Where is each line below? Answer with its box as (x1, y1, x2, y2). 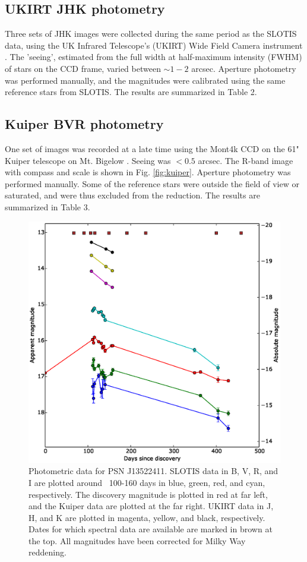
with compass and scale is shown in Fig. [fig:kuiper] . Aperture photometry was (5, 166, 291, 178)
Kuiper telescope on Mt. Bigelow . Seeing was (5, 154, 171, 166)
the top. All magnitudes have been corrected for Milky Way (29, 534, 246, 547)
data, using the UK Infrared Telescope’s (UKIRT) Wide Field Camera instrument (5, 39, 303, 51)
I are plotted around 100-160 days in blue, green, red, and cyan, (29, 476, 265, 488)
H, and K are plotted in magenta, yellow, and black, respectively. (29, 511, 265, 523)
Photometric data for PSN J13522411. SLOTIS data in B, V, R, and (29, 465, 278, 477)
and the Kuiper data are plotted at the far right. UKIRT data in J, (29, 500, 274, 512)
